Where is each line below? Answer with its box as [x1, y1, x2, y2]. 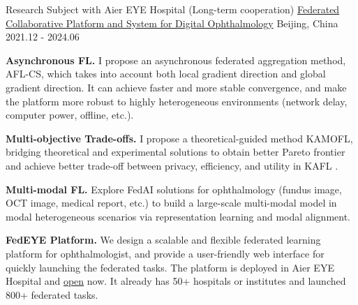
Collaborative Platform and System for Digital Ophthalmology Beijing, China [6, 15, 338, 30]
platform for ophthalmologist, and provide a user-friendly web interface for [6, 246, 325, 260]
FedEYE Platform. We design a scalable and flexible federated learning [6, 232, 321, 247]
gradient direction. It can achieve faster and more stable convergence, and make [6, 80, 347, 94]
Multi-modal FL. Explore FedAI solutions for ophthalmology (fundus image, [6, 181, 342, 196]
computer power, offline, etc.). [6, 107, 134, 122]
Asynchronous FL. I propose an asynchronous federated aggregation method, [6, 52, 346, 67]
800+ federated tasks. [6, 287, 98, 302]
